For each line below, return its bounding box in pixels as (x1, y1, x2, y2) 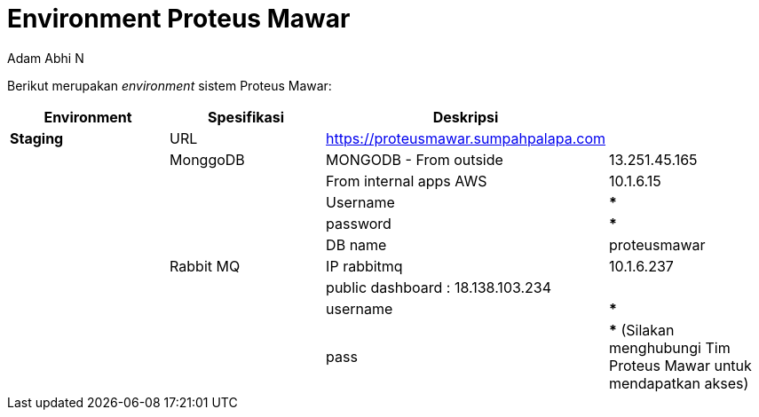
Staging (10, 129, 64, 147)
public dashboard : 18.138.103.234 (326, 278, 552, 296)
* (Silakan (609, 320, 675, 339)
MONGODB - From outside (326, 150, 503, 169)
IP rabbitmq (326, 256, 403, 275)
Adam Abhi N (7, 50, 84, 66)
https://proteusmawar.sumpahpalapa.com (326, 129, 606, 147)
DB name (326, 235, 387, 254)
